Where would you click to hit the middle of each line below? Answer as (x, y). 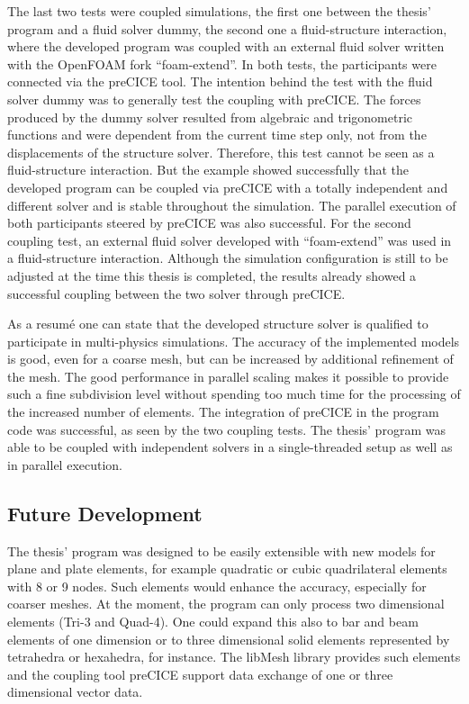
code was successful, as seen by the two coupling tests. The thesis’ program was (226, 429)
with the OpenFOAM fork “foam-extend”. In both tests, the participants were (222, 63)
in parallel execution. (65, 464)
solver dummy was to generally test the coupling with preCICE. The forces (214, 99)
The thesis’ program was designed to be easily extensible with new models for (221, 551)
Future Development (105, 513)
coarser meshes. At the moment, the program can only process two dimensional (226, 604)
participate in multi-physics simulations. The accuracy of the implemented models (234, 341)
